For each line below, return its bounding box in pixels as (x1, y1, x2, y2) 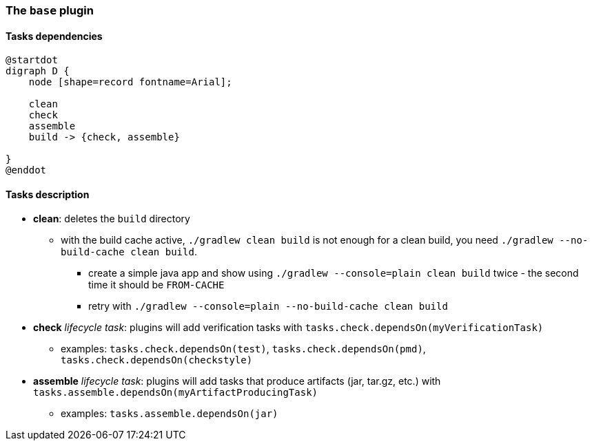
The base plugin (6, 3, 94, 17)
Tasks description (6, 188, 90, 200)
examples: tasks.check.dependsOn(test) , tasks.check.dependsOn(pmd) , (61, 343, 426, 355)
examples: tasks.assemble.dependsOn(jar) (61, 407, 278, 420)
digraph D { (6, 65, 70, 77)
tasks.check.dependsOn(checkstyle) (61, 354, 253, 366)
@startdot (6, 54, 58, 66)
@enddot (6, 164, 47, 176)
